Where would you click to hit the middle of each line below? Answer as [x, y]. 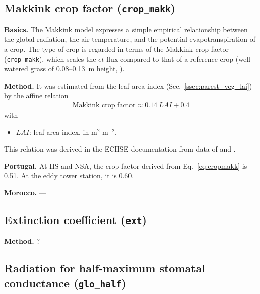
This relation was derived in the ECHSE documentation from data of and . [120, 149]
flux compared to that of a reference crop [170, 59]
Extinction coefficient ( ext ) [75, 219]
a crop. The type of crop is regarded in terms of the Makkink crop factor [117, 49]
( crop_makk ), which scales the [50, 59]
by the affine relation [36, 95]
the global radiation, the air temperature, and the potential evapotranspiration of [130, 39]
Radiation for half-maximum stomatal [105, 268]
